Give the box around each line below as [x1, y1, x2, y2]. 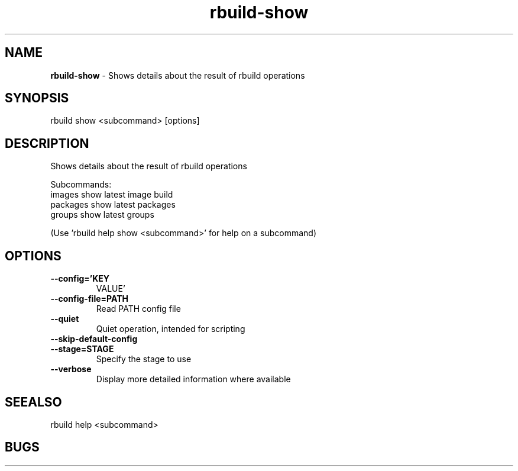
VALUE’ [96, 283, 125, 294]
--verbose [50, 364, 92, 375]
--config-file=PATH [50, 293, 128, 304]
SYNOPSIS [5, 91, 69, 106]
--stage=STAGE [50, 344, 114, 354]
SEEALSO [5, 394, 62, 409]
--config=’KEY [50, 273, 110, 284]
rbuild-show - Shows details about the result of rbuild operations [50, 70, 305, 80]
